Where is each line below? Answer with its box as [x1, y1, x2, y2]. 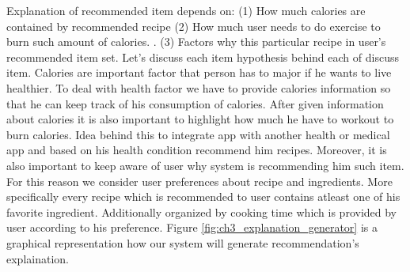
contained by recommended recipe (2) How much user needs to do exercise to [6, 17, 381, 34]
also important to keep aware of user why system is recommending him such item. [6, 157, 404, 173]
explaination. [6, 250, 69, 266]
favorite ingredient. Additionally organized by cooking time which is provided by [6, 203, 397, 220]
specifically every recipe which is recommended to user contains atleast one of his [6, 188, 401, 205]
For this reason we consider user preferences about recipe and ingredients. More [6, 172, 393, 189]
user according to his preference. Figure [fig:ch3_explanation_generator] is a [6, 219, 378, 236]
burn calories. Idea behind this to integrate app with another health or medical [6, 126, 390, 142]
